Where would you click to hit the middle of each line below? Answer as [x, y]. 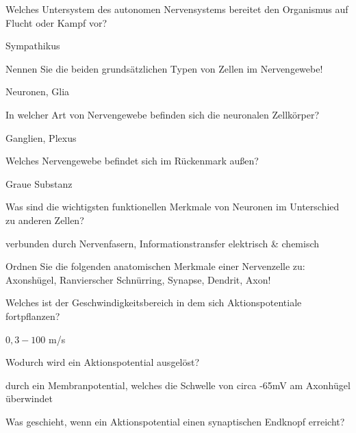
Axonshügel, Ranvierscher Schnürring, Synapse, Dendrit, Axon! [138, 279]
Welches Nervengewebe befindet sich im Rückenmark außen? [132, 161]
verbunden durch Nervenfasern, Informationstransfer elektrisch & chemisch [163, 243]
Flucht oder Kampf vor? [56, 22]
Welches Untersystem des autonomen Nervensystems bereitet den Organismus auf [177, 9]
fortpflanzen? [33, 316]
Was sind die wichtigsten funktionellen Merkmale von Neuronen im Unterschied [173, 207]
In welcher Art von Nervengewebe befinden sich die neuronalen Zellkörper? [163, 114]
